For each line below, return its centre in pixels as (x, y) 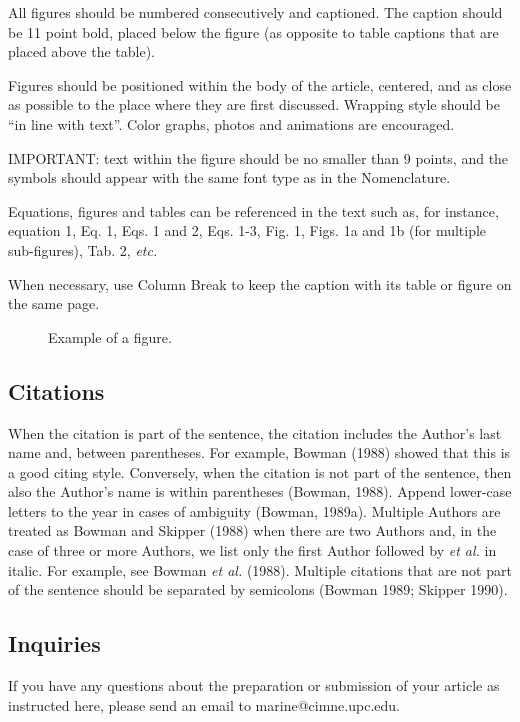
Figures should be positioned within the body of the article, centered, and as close (260, 84)
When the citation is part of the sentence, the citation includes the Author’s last (255, 432)
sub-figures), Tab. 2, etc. (83, 249)
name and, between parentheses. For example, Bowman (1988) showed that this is (259, 452)
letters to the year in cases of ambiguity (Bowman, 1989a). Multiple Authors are (254, 510)
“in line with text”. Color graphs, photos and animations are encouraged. (231, 123)
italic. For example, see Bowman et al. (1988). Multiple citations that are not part (260, 569)
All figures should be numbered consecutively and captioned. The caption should (255, 12)
